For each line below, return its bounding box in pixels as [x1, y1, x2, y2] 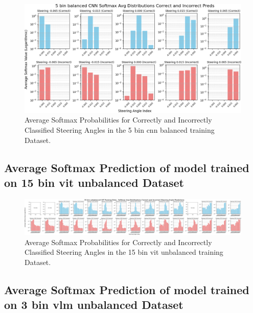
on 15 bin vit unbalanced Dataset [4, 174, 185, 190]
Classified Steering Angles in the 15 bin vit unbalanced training [25, 247, 223, 257]
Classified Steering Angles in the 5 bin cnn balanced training [25, 125, 215, 135]
